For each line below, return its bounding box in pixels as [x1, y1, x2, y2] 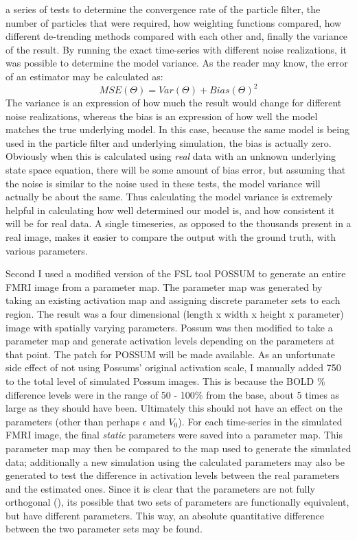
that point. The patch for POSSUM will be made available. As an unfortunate [5, 347, 335, 361]
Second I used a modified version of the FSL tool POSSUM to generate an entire [5, 266, 346, 281]
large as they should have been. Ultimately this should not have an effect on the [5, 401, 343, 415]
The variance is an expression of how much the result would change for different [5, 95, 342, 110]
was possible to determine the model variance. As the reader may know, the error [5, 56, 348, 70]
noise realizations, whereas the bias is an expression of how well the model [5, 108, 318, 123]
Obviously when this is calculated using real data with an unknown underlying [5, 149, 336, 163]
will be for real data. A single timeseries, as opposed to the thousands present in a [5, 216, 352, 231]
